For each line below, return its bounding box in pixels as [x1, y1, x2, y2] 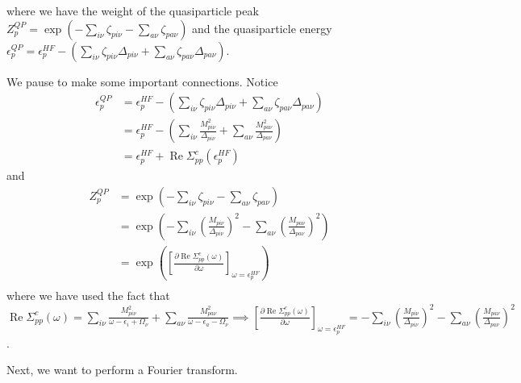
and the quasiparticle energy [192, 19, 332, 36]
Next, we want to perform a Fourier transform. [6, 361, 238, 378]
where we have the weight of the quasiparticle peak [6, 2, 259, 19]
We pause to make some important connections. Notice [6, 73, 278, 90]
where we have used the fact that [6, 287, 170, 304]
